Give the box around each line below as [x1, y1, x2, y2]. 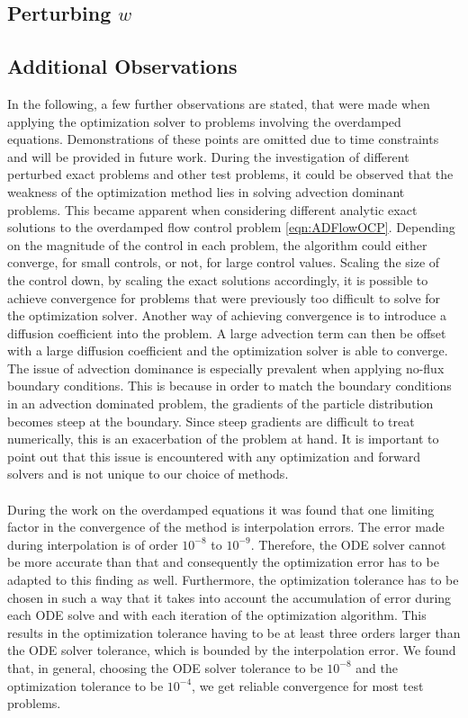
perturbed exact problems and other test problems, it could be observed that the [7, 165, 454, 184]
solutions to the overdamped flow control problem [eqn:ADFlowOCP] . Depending [7, 218, 455, 237]
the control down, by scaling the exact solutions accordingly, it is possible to [7, 270, 428, 289]
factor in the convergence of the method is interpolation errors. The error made [7, 517, 445, 536]
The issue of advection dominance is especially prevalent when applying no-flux [7, 358, 445, 377]
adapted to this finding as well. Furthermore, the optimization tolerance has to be [7, 570, 459, 589]
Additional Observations [7, 52, 238, 80]
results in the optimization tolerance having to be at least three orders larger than [7, 623, 461, 642]
